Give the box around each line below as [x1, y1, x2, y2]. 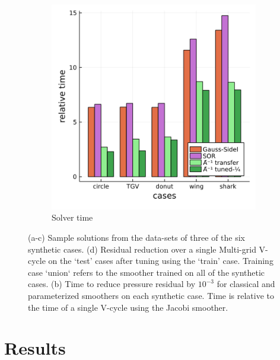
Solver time [52, 211, 93, 224]
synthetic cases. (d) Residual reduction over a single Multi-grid [28, 243, 256, 255]
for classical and [217, 278, 275, 290]
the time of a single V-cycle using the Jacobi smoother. [28, 301, 228, 313]
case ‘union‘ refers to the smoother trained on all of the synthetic [28, 266, 265, 278]
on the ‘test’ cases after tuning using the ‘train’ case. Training [48, 254, 273, 267]
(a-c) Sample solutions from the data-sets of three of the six [28, 231, 245, 244]
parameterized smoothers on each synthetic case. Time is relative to [28, 289, 275, 302]
